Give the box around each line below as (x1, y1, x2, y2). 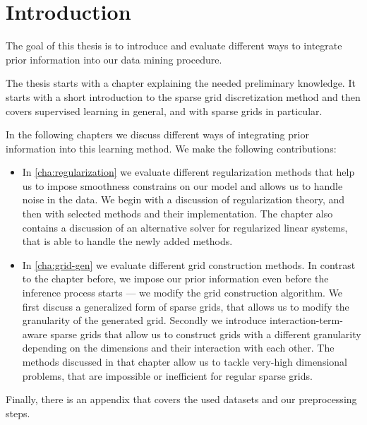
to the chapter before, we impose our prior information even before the (22, 271, 329, 286)
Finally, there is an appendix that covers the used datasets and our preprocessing (6, 392, 357, 407)
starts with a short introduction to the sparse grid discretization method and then (6, 89, 361, 104)
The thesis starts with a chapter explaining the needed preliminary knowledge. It (6, 76, 356, 90)
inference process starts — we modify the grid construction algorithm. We (22, 285, 343, 300)
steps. (6, 405, 30, 420)
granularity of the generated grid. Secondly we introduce (22, 313, 267, 328)
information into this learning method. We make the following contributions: (6, 140, 337, 155)
